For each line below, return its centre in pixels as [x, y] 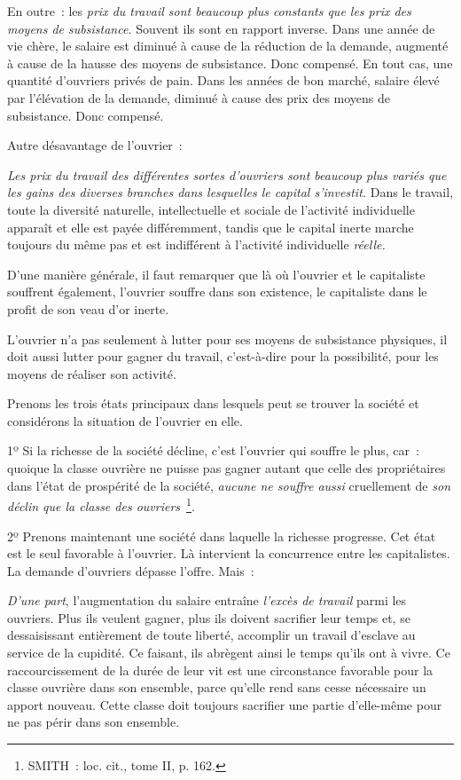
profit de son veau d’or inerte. [88, 308]
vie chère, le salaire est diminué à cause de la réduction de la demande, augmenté [228, 46]
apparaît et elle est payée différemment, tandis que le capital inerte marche [211, 227]
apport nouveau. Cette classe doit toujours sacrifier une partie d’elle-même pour [225, 704]
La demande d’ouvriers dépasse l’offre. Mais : [131, 570]
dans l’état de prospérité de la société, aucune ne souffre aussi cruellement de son [229, 485]
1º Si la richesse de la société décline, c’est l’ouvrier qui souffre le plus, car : [213, 450]
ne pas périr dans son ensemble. [94, 722]
